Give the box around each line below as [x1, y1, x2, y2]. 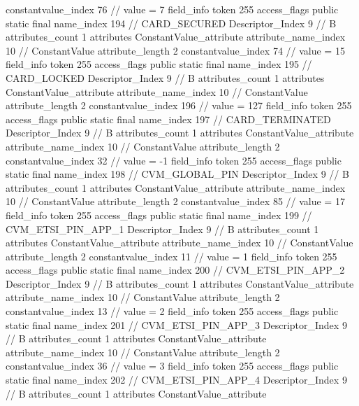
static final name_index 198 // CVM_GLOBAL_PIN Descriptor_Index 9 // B [6, 167, 349, 181]
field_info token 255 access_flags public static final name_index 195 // [6, 57, 312, 71]
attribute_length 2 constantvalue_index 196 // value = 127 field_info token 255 [6, 98, 352, 113]
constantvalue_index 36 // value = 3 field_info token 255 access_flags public [6, 358, 339, 373]
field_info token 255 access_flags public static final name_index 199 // [6, 207, 312, 222]
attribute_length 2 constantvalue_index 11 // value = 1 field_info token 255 [6, 248, 337, 263]
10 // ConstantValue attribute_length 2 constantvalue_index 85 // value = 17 [6, 194, 345, 209]
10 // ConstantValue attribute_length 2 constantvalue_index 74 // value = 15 [6, 43, 345, 57]
